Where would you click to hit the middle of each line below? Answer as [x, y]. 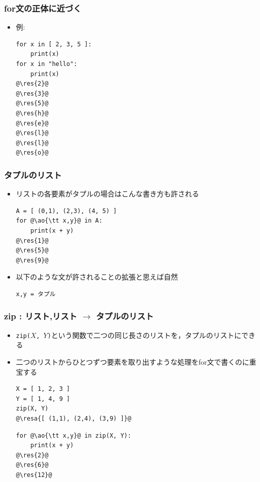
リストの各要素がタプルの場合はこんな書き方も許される [107, 194]
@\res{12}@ [34, 475]
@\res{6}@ [32, 465]
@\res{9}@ [32, 260]
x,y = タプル [36, 294]
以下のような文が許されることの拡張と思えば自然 [97, 277]
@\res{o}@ [32, 153]
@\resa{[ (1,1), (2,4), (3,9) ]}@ [73, 418]
